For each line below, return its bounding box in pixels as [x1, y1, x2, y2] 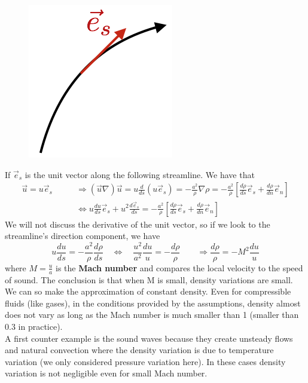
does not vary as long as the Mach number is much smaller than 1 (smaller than [5, 308, 299, 321]
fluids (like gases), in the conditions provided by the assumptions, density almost [5, 296, 301, 309]
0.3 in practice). [5, 320, 63, 333]
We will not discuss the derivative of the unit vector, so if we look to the [5, 217, 270, 230]
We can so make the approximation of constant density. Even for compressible [5, 285, 291, 298]
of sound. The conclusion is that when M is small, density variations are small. [5, 273, 293, 286]
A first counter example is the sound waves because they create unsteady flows [5, 332, 293, 344]
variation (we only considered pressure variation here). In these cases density [5, 355, 286, 367]
